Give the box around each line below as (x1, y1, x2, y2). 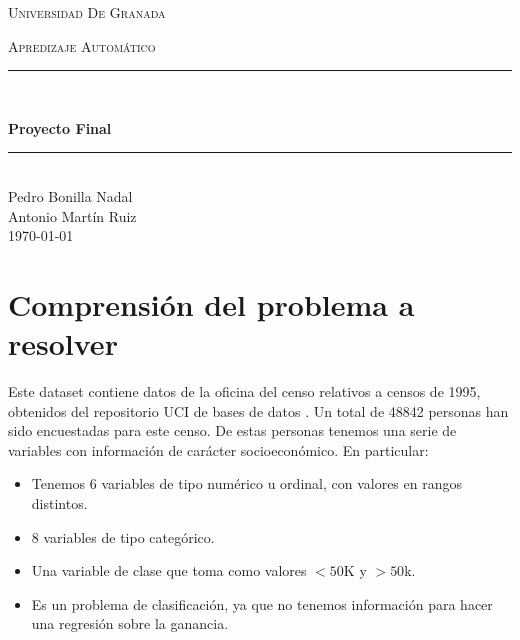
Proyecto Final (8, 117, 112, 138)
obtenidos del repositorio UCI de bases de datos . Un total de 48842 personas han (8, 400, 509, 421)
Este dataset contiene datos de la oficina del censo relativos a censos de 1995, (8, 381, 481, 402)
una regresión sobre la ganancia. (31, 613, 229, 634)
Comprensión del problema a (8, 283, 415, 324)
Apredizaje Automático (8, 35, 156, 56)
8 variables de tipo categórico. (31, 526, 215, 547)
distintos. (31, 493, 88, 514)
